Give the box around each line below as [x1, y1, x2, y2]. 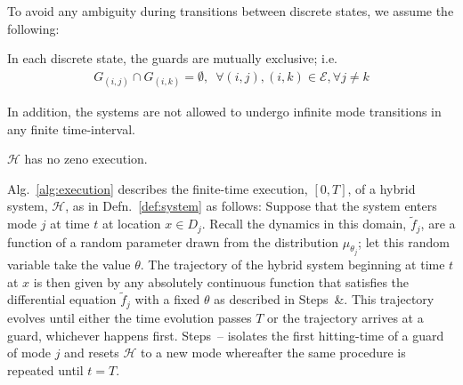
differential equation [7, 290, 117, 309]
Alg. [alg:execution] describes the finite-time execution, [7, 179, 308, 197]
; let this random [358, 232, 450, 251]
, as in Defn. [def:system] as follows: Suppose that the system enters [65, 197, 437, 215]
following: [7, 19, 60, 37]
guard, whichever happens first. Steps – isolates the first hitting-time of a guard [7, 325, 444, 344]
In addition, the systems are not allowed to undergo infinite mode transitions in [7, 102, 442, 120]
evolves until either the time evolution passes [7, 308, 252, 326]
